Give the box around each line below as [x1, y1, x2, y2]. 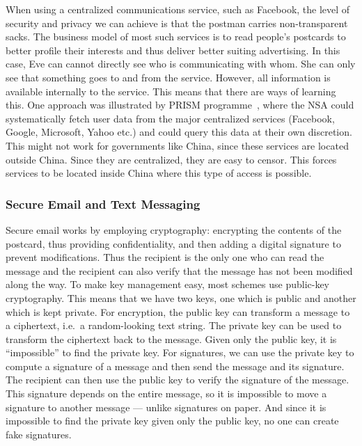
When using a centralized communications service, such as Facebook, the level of [6, 2, 350, 16]
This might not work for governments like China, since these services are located [6, 138, 349, 152]
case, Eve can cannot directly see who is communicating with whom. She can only [6, 56, 356, 71]
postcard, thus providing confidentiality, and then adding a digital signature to [6, 236, 341, 250]
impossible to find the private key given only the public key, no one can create [6, 413, 339, 428]
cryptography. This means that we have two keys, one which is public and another [6, 290, 356, 305]
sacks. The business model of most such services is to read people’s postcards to [6, 29, 346, 44]
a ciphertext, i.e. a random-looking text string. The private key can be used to [6, 318, 342, 333]
